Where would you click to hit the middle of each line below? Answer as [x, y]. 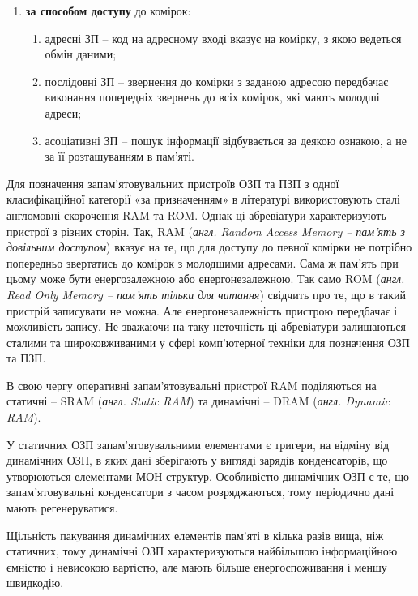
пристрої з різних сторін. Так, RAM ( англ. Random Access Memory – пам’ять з [206, 231]
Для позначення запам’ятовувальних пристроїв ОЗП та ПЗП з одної [173, 183]
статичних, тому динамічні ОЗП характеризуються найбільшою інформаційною [202, 551]
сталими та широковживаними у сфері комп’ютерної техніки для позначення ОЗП [208, 342]
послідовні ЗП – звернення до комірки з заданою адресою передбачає [217, 81]
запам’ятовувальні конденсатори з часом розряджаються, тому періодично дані [200, 492]
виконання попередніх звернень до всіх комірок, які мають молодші [212, 97]
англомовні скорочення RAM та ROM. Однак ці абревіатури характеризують [196, 214]
